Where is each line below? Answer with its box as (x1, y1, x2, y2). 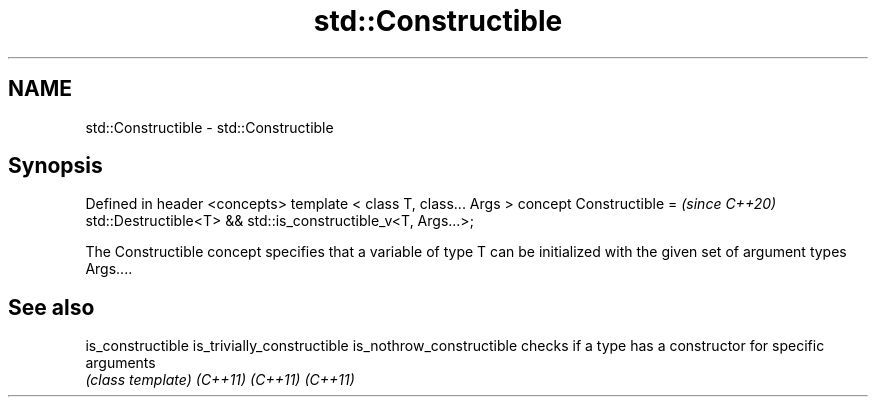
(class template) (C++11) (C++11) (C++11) (85, 371, 355, 389)
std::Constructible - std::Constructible (85, 118, 334, 136)
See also (8, 294, 95, 320)
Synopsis (8, 153, 103, 179)
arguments (85, 354, 156, 372)
